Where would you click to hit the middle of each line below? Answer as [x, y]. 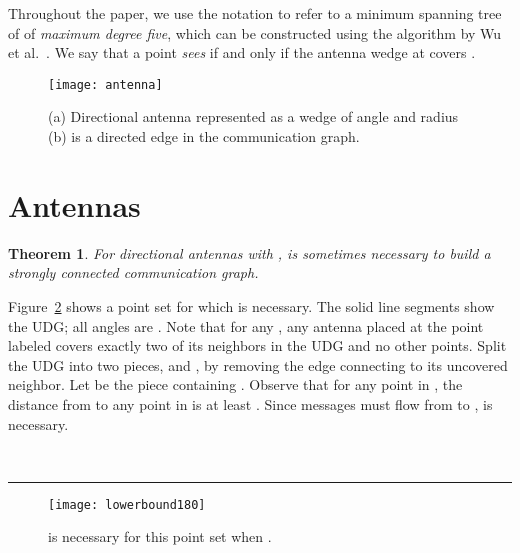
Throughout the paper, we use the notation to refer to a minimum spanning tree [255, 13]
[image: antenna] [105, 84]
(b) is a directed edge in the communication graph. [204, 136]
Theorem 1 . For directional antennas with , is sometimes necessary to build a [249, 252]
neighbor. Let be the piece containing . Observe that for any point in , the [235, 384]
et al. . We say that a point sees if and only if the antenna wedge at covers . [242, 52]
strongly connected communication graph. [133, 272]
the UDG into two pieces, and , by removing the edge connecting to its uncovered [258, 364]
